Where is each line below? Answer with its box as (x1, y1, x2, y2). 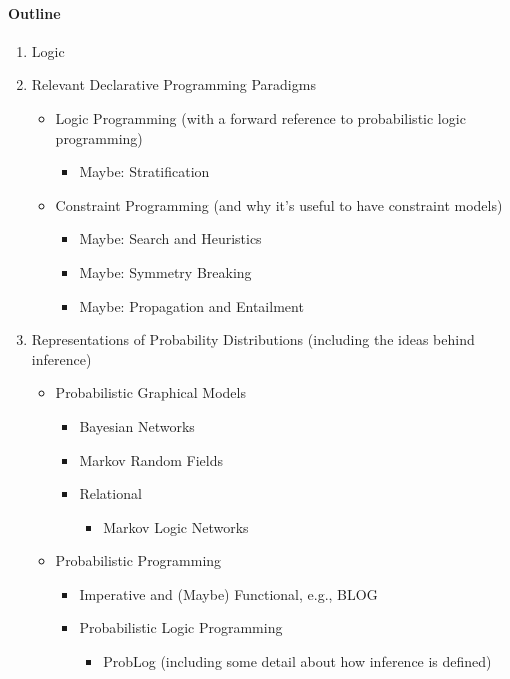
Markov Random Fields (79, 449, 224, 470)
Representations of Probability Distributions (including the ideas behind (31, 329, 475, 350)
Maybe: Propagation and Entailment (79, 295, 304, 316)
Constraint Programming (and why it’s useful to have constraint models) (55, 194, 503, 215)
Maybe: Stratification (79, 161, 210, 182)
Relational (79, 483, 142, 504)
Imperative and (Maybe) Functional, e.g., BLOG (79, 583, 378, 604)
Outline (8, 2, 61, 23)
